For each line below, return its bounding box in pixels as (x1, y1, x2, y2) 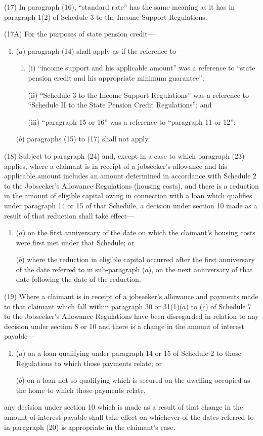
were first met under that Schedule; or (16, 237, 135, 247)
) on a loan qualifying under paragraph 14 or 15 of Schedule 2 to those (22, 348, 241, 358)
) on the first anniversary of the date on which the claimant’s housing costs (22, 227, 255, 238)
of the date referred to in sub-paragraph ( (16, 264, 145, 274)
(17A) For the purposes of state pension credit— (4, 28, 155, 39)
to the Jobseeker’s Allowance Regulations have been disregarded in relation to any (4, 311, 259, 321)
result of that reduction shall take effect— (4, 210, 134, 221)
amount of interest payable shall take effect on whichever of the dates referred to (4, 412, 254, 422)
